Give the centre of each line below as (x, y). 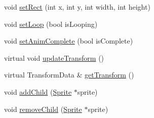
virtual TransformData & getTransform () (69, 75)
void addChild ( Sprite (38, 91)
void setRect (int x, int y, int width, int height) (77, 7)
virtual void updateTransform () (54, 57)
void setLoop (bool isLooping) (51, 24)
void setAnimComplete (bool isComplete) (69, 41)
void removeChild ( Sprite (43, 109)
